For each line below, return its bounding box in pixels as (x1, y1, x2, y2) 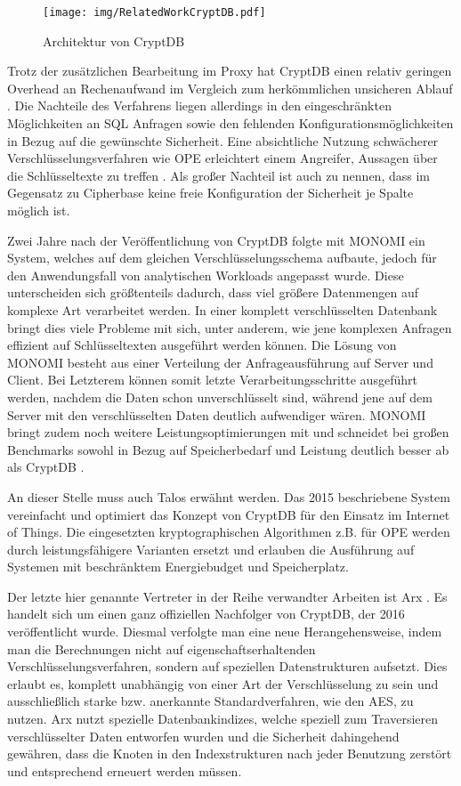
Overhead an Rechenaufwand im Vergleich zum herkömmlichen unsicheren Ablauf (7, 78, 453, 97)
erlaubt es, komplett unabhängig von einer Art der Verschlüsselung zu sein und (7, 674, 439, 693)
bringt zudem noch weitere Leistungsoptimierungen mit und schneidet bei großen (7, 423, 449, 442)
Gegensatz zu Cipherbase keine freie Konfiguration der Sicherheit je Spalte (7, 183, 414, 202)
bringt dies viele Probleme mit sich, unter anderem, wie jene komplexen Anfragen (7, 318, 452, 336)
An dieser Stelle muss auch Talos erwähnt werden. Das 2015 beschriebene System (7, 487, 450, 506)
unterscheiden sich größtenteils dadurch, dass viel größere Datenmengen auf (7, 283, 418, 302)
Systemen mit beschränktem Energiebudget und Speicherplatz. (7, 557, 349, 576)
